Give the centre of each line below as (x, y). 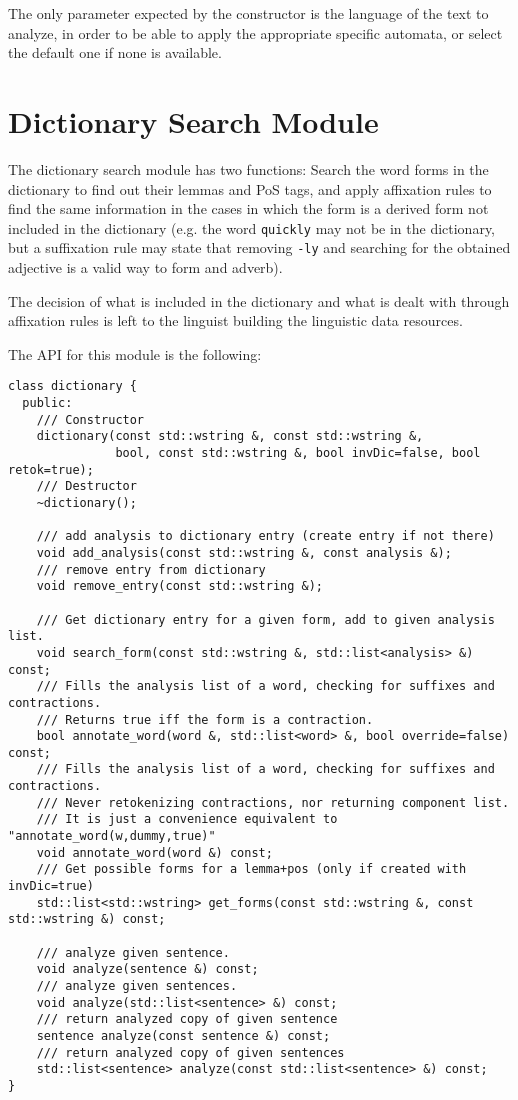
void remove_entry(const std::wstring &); (179, 586)
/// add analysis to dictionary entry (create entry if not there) (265, 536)
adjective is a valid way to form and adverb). (145, 267)
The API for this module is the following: (135, 353)
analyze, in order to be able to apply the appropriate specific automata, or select (255, 32)
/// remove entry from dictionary (151, 569)
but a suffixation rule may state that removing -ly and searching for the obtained (259, 247)
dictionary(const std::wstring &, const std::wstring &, (230, 436)
